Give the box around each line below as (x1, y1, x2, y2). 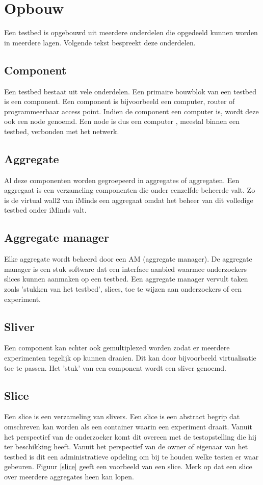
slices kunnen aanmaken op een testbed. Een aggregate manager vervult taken (4, 273, 248, 284)
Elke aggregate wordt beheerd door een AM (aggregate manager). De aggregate (4, 253, 252, 264)
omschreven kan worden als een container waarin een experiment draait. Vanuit (4, 421, 252, 432)
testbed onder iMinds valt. (4, 205, 87, 215)
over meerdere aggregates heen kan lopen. (4, 471, 134, 481)
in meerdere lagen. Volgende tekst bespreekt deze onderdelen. (4, 37, 196, 47)
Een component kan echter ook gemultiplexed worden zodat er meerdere (4, 342, 230, 353)
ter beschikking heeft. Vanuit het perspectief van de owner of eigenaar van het (4, 441, 248, 452)
